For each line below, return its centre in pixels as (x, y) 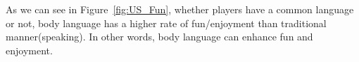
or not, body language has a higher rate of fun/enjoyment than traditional (166, 23)
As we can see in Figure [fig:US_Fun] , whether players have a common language (180, 9)
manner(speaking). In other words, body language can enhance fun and (159, 37)
